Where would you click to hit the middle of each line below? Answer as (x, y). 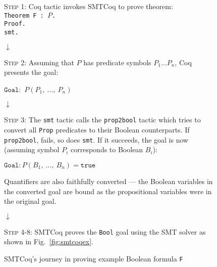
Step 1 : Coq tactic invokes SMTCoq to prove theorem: (89, 6)
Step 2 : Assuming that (39, 62)
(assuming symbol (32, 149)
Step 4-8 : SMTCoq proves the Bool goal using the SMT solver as (105, 231)
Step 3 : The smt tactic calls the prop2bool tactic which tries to (102, 120)
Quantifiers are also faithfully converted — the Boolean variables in (108, 181)
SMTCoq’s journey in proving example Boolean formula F (94, 258)
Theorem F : (24, 15)
